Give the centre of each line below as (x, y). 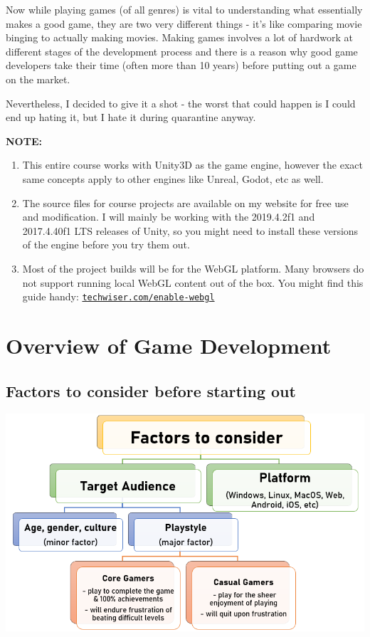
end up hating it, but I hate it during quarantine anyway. (131, 117)
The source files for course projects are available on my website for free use (185, 202)
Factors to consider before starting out (151, 390)
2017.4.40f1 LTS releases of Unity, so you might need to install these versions (190, 230)
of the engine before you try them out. (106, 244)
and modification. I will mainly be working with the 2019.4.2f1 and (169, 217)
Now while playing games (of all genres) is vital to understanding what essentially (184, 9)
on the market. (38, 79)
